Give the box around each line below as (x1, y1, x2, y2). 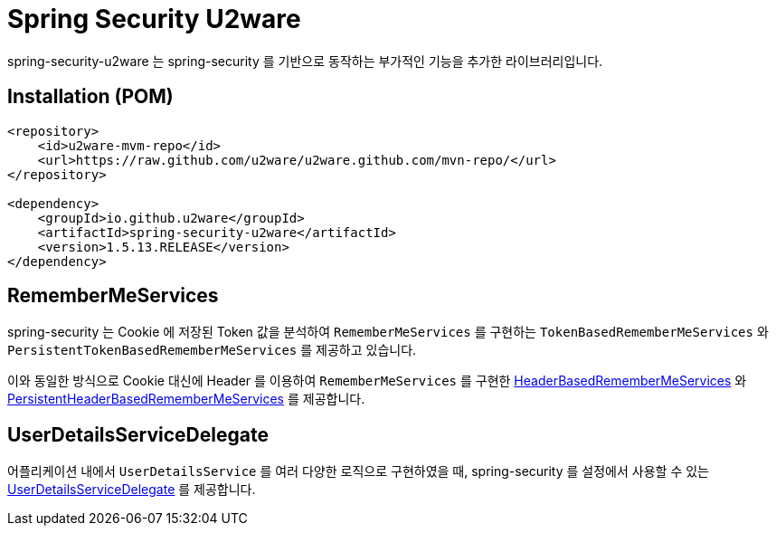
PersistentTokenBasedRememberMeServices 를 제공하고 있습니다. (7, 342, 417, 358)
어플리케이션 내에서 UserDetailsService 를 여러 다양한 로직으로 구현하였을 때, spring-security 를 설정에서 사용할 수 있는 (7, 463, 709, 480)
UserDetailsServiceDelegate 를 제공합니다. (7, 481, 256, 498)
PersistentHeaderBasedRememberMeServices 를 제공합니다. (7, 391, 365, 407)
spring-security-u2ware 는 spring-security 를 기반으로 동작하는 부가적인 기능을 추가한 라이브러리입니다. (7, 52, 603, 69)
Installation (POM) (7, 85, 174, 109)
